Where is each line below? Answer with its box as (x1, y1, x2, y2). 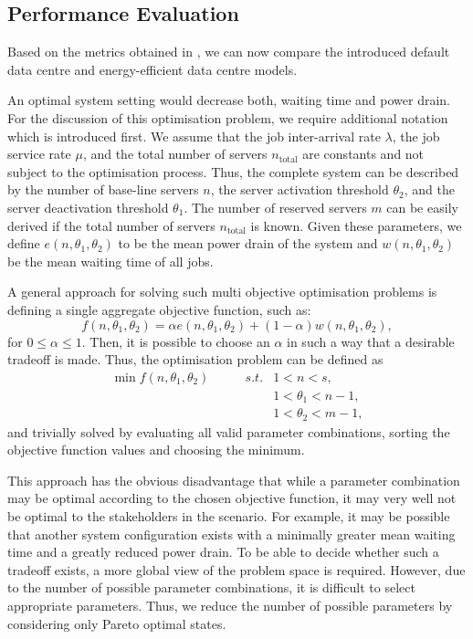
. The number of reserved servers (184, 197, 367, 216)
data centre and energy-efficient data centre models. (7, 59, 298, 79)
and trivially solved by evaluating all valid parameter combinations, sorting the (7, 422, 450, 441)
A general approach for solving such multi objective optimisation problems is (7, 282, 437, 301)
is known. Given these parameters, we (250, 215, 462, 235)
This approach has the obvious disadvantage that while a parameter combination (7, 470, 460, 489)
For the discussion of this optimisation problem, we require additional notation (7, 108, 448, 127)
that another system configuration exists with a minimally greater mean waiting (7, 524, 456, 543)
